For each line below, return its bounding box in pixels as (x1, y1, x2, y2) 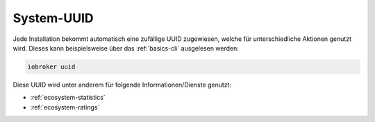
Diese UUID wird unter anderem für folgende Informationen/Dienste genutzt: (12, 80, 232, 89)
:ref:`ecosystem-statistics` (30, 94, 106, 102)
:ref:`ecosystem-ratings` (30, 103, 100, 111)
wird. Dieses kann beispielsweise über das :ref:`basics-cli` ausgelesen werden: (12, 44, 240, 52)
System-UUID (12, 10, 94, 26)
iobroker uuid (27, 62, 76, 71)
